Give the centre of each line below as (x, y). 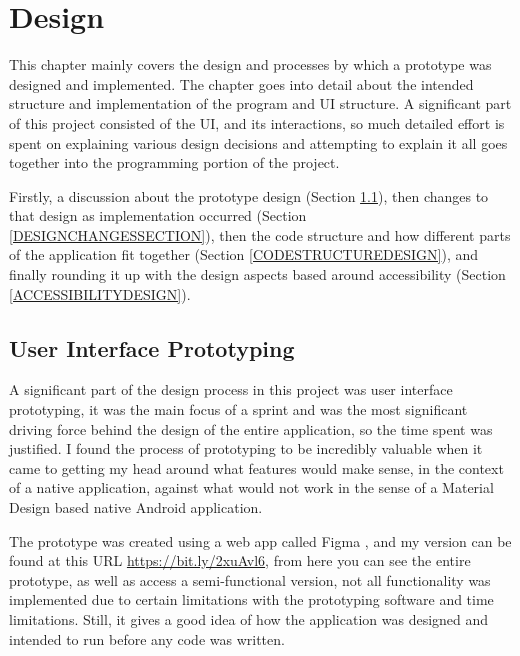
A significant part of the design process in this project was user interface (231, 389)
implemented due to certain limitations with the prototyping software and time (251, 599)
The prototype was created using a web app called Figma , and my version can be (260, 540)
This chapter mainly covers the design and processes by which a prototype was (250, 64)
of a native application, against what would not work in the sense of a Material (251, 487)
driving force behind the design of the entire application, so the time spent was (251, 428)
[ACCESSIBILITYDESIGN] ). (100, 293)
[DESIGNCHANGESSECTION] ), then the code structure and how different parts (260, 234)
